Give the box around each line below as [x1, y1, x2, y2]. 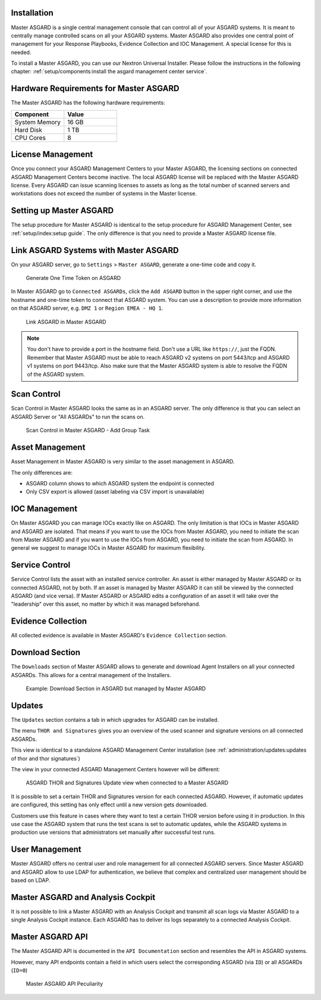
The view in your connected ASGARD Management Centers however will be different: [11, 765, 220, 772]
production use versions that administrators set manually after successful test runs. [11, 828, 216, 836]
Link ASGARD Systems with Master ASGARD [11, 245, 179, 256]
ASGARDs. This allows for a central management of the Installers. [11, 671, 172, 678]
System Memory [14, 118, 61, 126]
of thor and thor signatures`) [11, 755, 80, 762]
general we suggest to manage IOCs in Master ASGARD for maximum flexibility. [11, 544, 206, 552]
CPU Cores [14, 133, 46, 142]
